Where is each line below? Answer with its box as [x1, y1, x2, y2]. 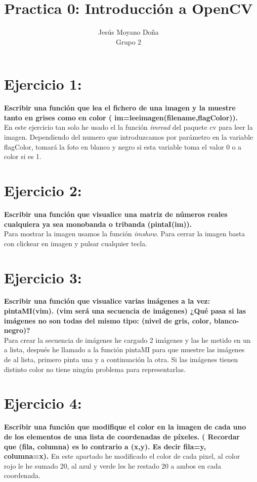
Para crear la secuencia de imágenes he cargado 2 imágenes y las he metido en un [4, 334, 251, 345]
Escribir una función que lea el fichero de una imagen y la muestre [4, 103, 236, 113]
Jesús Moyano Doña [98, 27, 159, 37]
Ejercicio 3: [4, 267, 82, 287]
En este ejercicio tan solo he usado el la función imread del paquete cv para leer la [4, 122, 253, 132]
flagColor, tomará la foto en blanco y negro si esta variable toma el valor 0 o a [4, 141, 242, 152]
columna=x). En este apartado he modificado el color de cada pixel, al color [4, 451, 240, 461]
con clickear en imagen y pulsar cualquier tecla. [4, 238, 147, 248]
